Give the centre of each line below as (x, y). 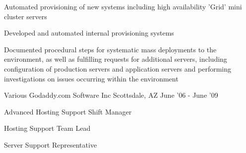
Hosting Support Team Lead (47, 128)
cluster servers (26, 16)
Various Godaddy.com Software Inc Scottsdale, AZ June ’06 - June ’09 (111, 95)
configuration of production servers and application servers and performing (118, 68)
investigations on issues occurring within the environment (91, 78)
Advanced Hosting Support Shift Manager (68, 111)
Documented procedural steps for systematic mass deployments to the (110, 49)
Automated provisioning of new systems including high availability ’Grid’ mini (123, 6)
